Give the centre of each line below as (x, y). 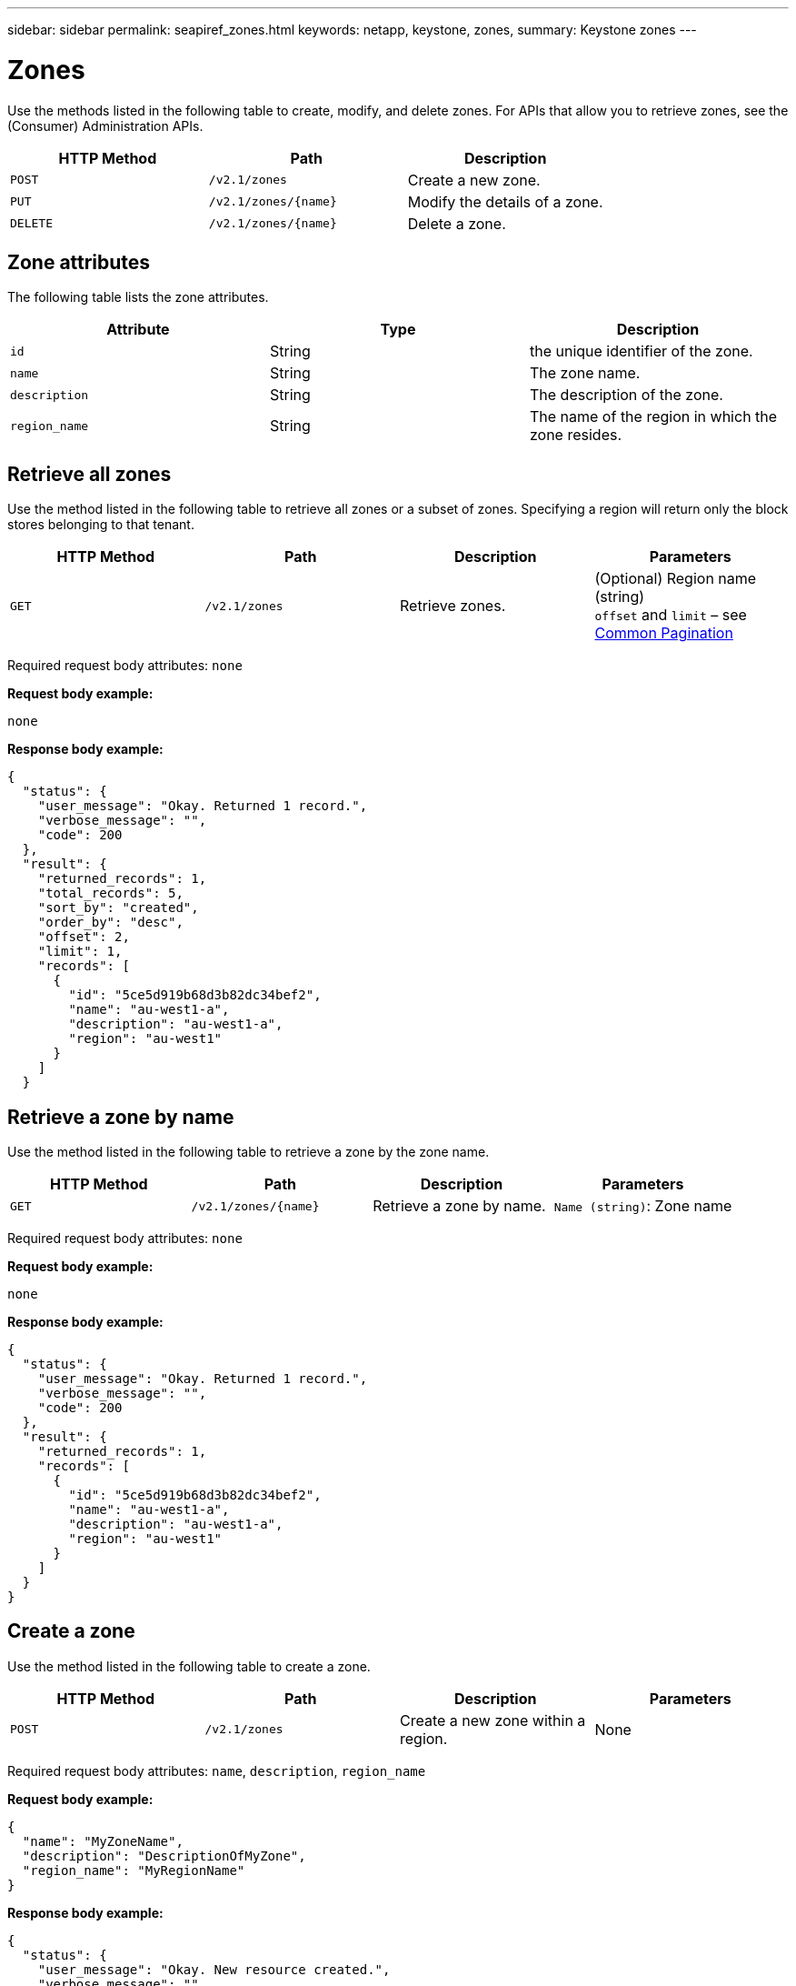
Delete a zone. (457, 223)
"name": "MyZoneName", (103, 1841)
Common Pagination (664, 633)
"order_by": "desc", (110, 923)
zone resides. (576, 435)
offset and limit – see (671, 615)
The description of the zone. (626, 395)
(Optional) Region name (676, 579)
